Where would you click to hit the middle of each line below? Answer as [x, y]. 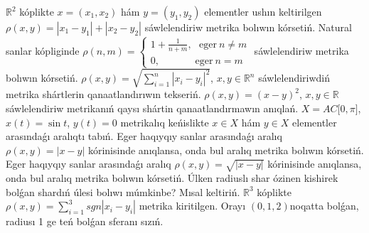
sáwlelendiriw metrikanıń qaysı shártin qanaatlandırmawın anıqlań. [152, 108]
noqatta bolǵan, [324, 206]
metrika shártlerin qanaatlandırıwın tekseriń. [103, 94]
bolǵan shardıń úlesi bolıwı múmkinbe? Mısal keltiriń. [123, 191]
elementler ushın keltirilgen [263, 11]
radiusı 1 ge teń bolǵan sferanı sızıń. [85, 221]
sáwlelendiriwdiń [294, 78]
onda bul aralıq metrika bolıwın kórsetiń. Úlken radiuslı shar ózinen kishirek [172, 178]
